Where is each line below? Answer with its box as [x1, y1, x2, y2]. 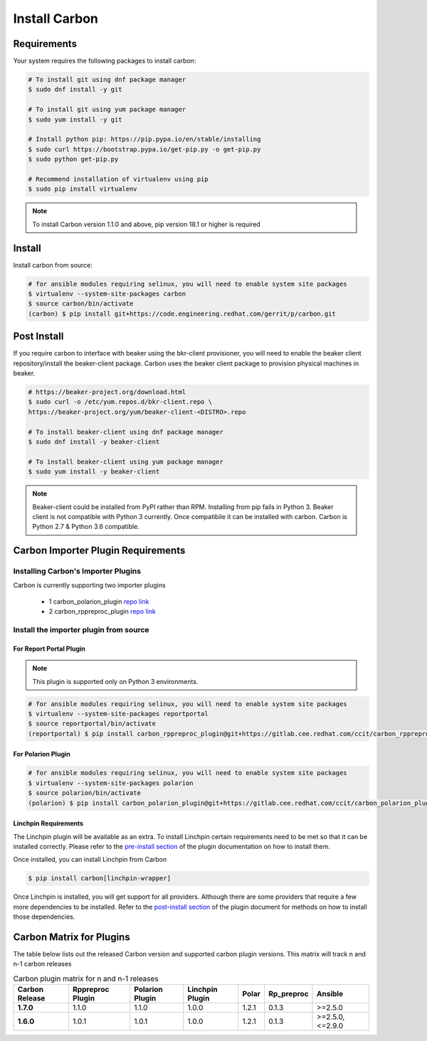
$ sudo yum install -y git [28, 115, 122, 124]
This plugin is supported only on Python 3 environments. [32, 677, 199, 685]
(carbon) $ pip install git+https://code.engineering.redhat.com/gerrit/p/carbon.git [28, 309, 336, 318]
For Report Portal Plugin [13, 644, 85, 653]
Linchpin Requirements [13, 819, 84, 828]
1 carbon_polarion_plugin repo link [48, 597, 149, 606]
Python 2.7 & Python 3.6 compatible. [32, 523, 140, 531]
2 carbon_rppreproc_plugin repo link [48, 607, 157, 616]
